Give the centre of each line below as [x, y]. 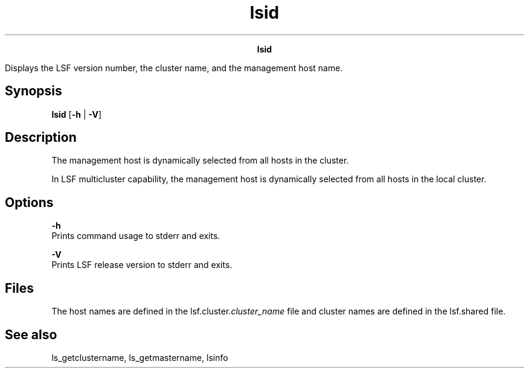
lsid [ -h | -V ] [76, 114]
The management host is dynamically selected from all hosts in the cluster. [200, 161]
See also [31, 334]
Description [41, 138]
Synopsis [34, 91]
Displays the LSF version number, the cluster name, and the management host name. [174, 68]
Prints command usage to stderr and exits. [136, 236]
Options [29, 202]
